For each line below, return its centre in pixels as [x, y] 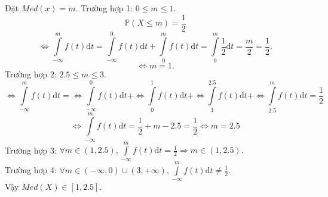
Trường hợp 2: [31, 74]
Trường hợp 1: [107, 8]
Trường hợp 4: [31, 169]
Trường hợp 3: [31, 150]
